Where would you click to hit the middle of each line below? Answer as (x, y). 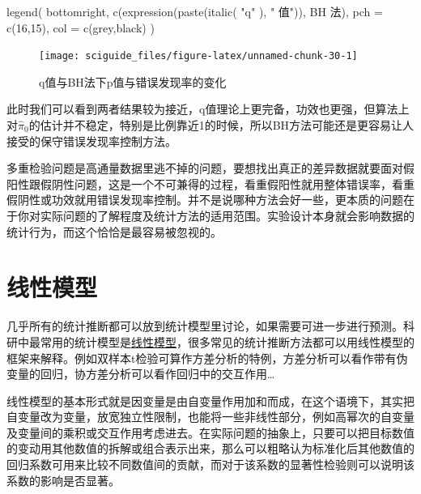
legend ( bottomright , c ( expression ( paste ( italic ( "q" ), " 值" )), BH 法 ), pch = (195, 11)
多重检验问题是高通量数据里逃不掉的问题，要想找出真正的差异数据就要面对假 (210, 168)
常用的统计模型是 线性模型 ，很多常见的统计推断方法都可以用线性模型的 (227, 341)
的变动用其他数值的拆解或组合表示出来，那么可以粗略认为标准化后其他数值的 (210, 448)
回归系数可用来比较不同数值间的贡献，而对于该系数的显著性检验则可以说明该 (210, 464)
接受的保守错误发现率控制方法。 (91, 141)
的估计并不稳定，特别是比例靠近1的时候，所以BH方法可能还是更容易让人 (221, 125)
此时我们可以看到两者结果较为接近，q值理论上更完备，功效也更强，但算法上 (208, 109)
